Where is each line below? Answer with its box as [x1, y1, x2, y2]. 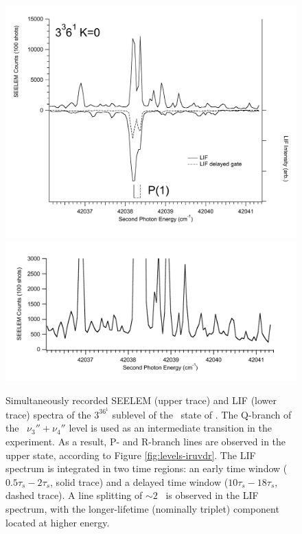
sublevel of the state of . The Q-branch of [112, 407, 292, 421]
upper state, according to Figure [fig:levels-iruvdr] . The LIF [5, 447, 256, 462]
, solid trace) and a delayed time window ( [50, 474, 229, 489]
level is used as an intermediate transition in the [69, 421, 272, 435]
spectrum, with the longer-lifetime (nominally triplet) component [5, 502, 279, 515]
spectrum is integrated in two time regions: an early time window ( [5, 461, 288, 476]
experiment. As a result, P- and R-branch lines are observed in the [5, 434, 286, 449]
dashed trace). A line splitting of [5, 488, 143, 502]
